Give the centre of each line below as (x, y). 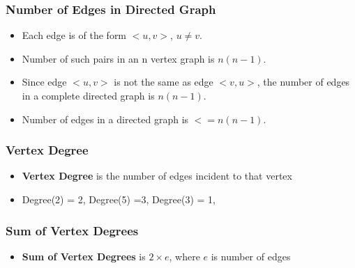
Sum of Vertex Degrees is (84, 256)
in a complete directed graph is (88, 95)
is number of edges (251, 256)
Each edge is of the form (74, 35)
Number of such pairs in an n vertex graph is (118, 58)
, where (184, 256)
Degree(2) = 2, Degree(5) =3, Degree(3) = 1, (119, 199)
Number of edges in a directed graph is (105, 119)
